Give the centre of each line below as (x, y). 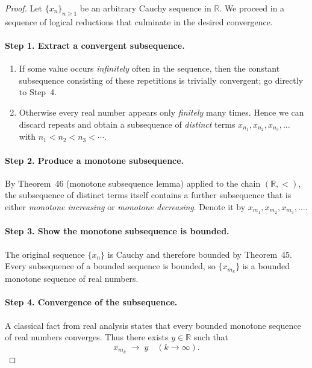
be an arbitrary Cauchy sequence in (145, 8)
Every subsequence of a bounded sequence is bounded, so (110, 266)
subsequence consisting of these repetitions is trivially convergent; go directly (161, 80)
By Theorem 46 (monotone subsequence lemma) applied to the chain (133, 183)
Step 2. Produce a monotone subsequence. (95, 160)
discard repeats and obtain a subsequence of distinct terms (127, 124)
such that (211, 337)
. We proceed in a (252, 8)
